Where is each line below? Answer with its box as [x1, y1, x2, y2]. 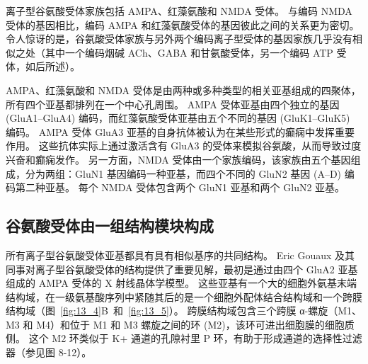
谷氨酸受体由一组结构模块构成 [6, 215, 214, 237]
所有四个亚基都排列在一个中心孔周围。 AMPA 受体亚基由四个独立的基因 [6, 96, 340, 111]
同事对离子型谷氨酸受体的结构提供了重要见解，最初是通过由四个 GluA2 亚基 [6, 261, 358, 276]
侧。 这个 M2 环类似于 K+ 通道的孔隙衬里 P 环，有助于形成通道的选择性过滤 [6, 331, 362, 346]
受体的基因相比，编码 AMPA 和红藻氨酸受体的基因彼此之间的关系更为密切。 [6, 17, 360, 32]
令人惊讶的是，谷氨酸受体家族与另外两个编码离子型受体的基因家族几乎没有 [6, 31, 352, 46]
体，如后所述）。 [6, 59, 80, 74]
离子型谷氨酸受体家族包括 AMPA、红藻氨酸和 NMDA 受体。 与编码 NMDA [6, 4, 352, 18]
